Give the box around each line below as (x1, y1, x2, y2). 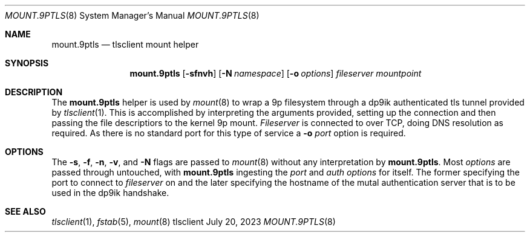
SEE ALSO (5, 206, 46, 216)
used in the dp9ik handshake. (51, 188, 169, 198)
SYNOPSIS (5, 58, 49, 68)
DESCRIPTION (5, 87, 63, 97)
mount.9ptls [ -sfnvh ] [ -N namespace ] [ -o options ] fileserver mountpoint (129, 68, 422, 78)
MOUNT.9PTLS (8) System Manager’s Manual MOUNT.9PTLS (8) (5, 10, 260, 21)
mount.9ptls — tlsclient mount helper (51, 39, 199, 49)
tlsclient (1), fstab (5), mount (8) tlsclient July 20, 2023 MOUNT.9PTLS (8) (51, 216, 336, 227)
